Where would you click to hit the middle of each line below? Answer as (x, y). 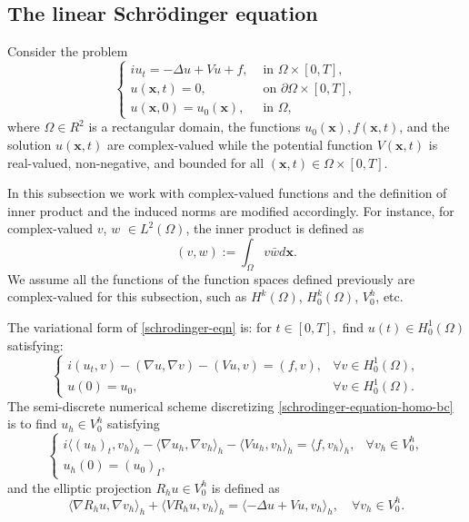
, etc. (389, 296)
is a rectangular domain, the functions (195, 127)
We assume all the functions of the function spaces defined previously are (211, 278)
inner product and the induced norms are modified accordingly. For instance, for (231, 210)
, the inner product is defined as (275, 228)
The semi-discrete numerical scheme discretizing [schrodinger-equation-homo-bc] (230, 405)
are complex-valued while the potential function (240, 144)
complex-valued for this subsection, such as (127, 296)
